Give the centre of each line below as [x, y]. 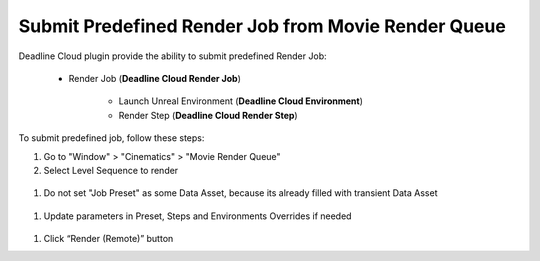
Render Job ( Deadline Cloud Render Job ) [155, 78]
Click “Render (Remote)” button [108, 239]
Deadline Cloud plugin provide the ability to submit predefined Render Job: [172, 56]
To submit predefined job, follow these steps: [111, 138]
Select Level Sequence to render [111, 170]
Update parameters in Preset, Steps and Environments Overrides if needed [197, 216]
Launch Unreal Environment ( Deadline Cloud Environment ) [241, 101]
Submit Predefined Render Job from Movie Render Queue [262, 26]
